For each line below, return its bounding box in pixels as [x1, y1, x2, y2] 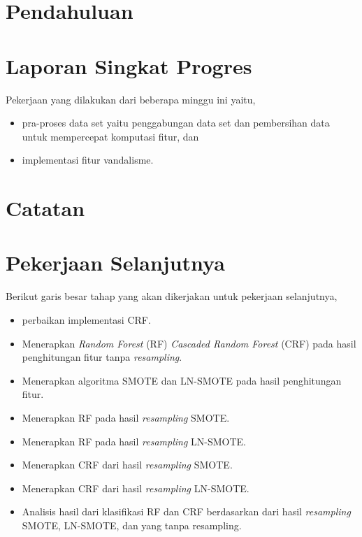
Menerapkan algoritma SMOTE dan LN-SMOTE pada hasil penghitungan [22, 373, 342, 387]
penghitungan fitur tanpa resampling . [22, 350, 182, 364]
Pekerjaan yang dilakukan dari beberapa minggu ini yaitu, [6, 92, 256, 106]
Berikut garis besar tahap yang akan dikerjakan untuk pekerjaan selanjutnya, [6, 289, 338, 303]
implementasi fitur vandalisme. [22, 152, 154, 167]
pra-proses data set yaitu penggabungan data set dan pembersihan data [22, 115, 330, 130]
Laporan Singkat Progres [6, 51, 252, 80]
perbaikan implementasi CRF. [22, 312, 151, 327]
